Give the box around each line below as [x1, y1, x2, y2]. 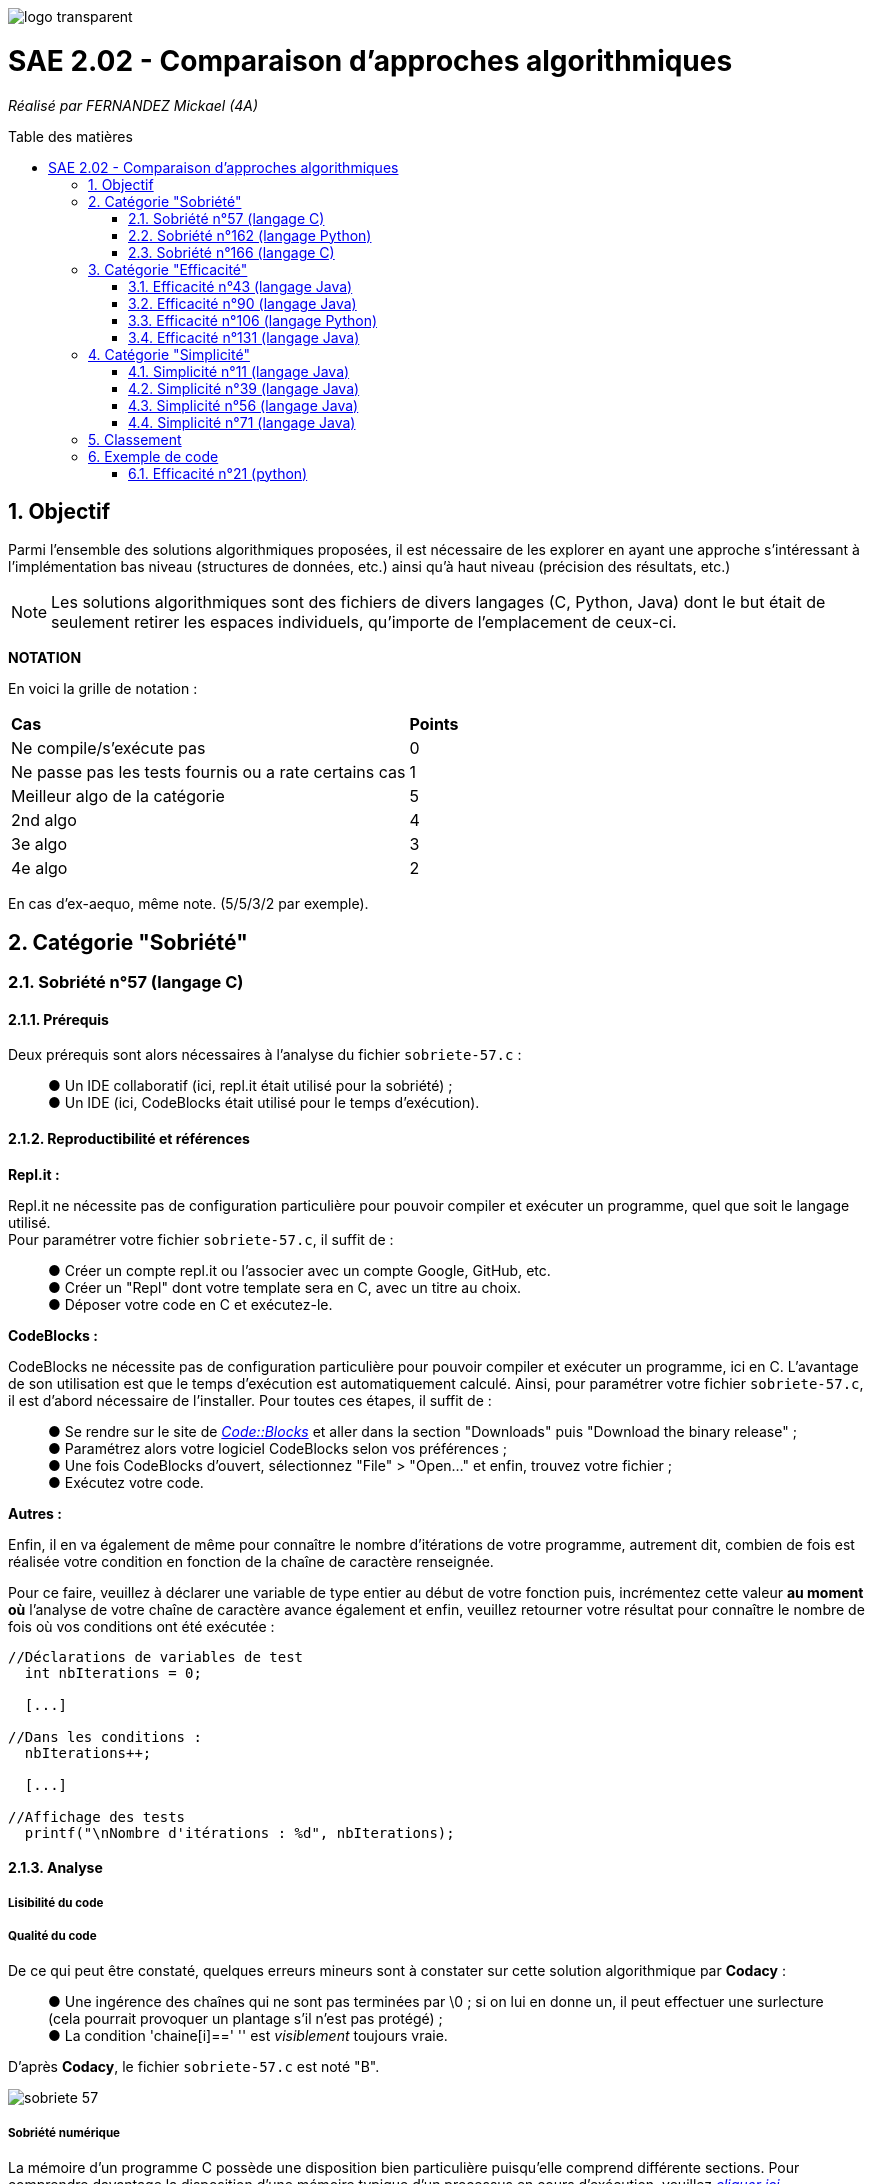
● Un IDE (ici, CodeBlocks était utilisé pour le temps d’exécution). [48, 1094, 480, 1112]
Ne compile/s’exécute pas [11, 738, 206, 759]
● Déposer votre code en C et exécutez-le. [48, 1295, 333, 1313]
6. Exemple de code [88, 447, 219, 465]
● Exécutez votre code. [48, 1473, 204, 1491]
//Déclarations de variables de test [8, 1648, 304, 1665]
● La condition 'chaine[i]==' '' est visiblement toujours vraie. [48, 2027, 448, 2045]
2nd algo [11, 810, 77, 831]
